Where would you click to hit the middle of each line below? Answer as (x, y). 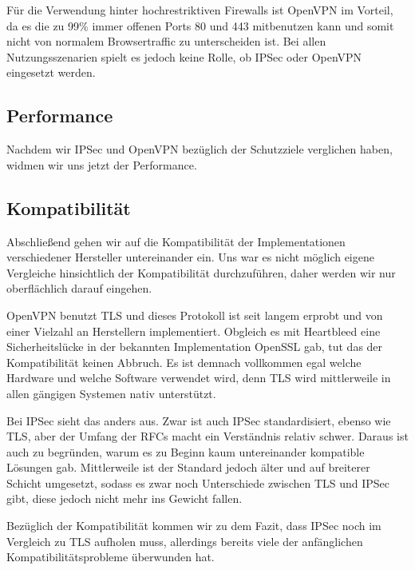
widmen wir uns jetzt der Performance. (102, 164)
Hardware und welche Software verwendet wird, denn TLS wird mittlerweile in (199, 378)
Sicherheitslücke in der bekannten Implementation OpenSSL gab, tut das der (195, 347)
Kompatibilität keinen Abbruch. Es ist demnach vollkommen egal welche (184, 362)
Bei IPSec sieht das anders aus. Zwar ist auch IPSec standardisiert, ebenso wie (199, 420)
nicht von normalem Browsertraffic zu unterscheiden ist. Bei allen (166, 41)
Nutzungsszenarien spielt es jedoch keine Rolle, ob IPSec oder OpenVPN (184, 56)
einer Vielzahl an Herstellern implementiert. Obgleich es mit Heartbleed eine (194, 331)
